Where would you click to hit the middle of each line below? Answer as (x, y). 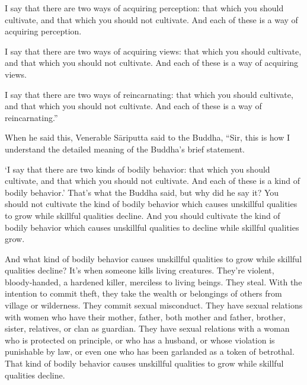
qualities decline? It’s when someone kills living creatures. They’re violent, (140, 270)
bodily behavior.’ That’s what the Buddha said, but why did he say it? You (142, 192)
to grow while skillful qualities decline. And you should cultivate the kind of (143, 215)
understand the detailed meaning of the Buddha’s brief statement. (125, 149)
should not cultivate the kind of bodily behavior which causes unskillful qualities (151, 204)
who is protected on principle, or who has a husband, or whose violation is (140, 340)
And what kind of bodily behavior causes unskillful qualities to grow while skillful (153, 258)
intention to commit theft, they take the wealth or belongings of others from (143, 293)
